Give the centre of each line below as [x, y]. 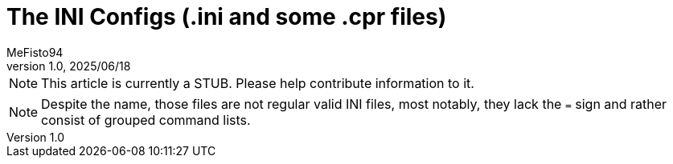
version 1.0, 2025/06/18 [69, 66]
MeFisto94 [35, 52]
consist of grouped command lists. [146, 120]
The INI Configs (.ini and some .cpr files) [227, 17]
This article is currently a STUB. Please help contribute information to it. [258, 83]
